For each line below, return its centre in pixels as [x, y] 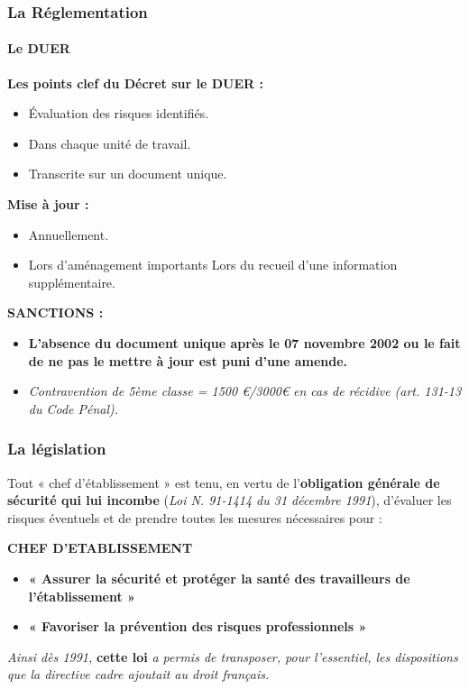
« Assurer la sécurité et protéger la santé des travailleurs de [219, 578]
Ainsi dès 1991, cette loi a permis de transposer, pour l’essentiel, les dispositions [233, 656]
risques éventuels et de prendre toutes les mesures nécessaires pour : [195, 517]
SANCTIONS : [55, 312]
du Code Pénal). [74, 408]
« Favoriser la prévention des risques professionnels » [198, 626]
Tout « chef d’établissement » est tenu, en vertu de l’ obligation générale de [224, 482]
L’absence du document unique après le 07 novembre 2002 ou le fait [244, 342]
